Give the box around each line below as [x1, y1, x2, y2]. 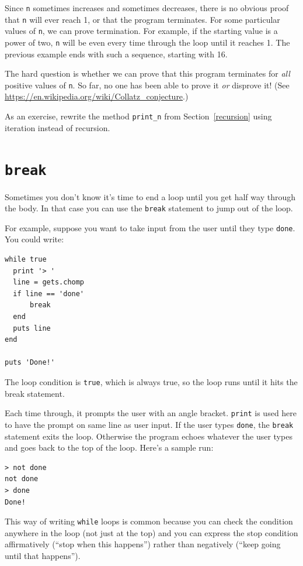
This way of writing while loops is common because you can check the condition [5, 515, 293, 527]
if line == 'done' [13, 289, 85, 298]
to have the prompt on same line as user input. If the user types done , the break [5, 418, 294, 430]
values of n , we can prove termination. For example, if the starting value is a [5, 25, 278, 37]
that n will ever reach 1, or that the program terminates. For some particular [5, 13, 280, 25]
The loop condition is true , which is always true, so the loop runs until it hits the [5, 376, 298, 387]
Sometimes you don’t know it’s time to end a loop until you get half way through [5, 190, 295, 203]
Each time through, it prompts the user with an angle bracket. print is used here [5, 407, 297, 419]
